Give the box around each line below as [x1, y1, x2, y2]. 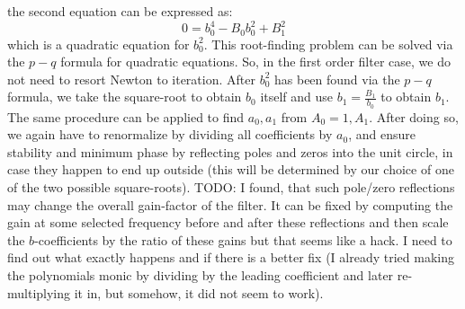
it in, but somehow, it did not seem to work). [74, 283, 324, 302]
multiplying [7, 283, 71, 302]
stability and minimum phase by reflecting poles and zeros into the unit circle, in [7, 142, 453, 161]
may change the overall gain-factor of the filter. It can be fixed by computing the [7, 195, 453, 214]
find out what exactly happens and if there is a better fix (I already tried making [7, 248, 454, 267]
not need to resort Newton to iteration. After [7, 69, 255, 88]
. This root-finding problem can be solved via [203, 34, 453, 53]
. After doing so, [369, 107, 459, 126]
